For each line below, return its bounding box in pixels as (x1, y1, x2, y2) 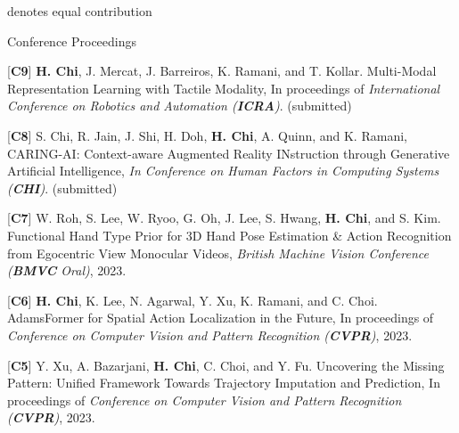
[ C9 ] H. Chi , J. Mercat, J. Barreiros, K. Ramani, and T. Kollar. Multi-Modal (7, 61, 437, 80)
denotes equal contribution (7, 2, 152, 20)
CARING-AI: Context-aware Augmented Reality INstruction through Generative (7, 143, 450, 162)
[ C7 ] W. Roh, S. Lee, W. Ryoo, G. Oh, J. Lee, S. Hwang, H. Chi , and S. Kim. (7, 208, 441, 227)
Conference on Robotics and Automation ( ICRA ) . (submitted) (7, 96, 352, 115)
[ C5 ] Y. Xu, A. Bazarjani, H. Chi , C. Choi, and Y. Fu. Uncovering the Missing (7, 355, 445, 374)
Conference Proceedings (7, 31, 137, 50)
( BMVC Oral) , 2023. (7, 261, 127, 280)
